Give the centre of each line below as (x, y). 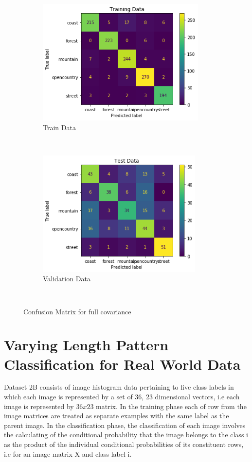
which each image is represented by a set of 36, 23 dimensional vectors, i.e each (122, 397)
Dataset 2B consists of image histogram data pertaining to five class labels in (119, 387)
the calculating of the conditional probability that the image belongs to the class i (126, 435)
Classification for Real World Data (122, 364)
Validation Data (67, 279)
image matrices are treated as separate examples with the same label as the (117, 416)
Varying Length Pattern (86, 345)
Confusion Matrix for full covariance (77, 311)
